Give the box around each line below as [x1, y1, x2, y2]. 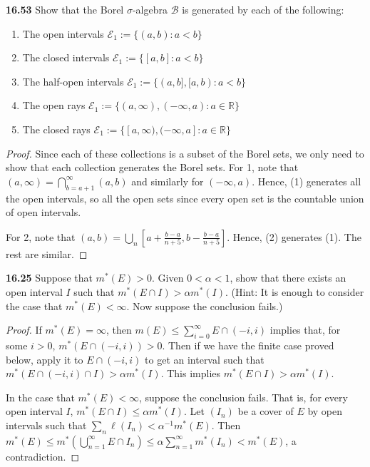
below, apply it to [6, 351, 83, 366]
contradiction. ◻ [6, 448, 80, 463]
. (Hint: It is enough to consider [225, 284, 364, 299]
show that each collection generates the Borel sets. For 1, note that [6, 160, 299, 175]
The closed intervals [22, 50, 110, 65]
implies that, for [269, 322, 341, 337]
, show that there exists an [230, 270, 346, 285]
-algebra [132, 2, 168, 16]
